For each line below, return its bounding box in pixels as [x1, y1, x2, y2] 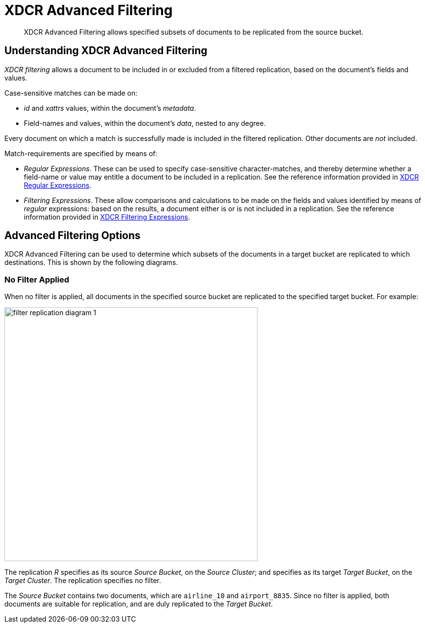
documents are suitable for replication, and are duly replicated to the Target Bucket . [4, 600, 273, 608]
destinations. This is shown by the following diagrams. [4, 258, 178, 267]
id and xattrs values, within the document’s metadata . [24, 103, 196, 112]
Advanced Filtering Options [4, 229, 141, 242]
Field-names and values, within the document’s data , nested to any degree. [24, 119, 266, 127]
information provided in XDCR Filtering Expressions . [24, 212, 190, 221]
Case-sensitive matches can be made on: [4, 88, 138, 97]
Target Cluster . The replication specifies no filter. [4, 576, 161, 585]
